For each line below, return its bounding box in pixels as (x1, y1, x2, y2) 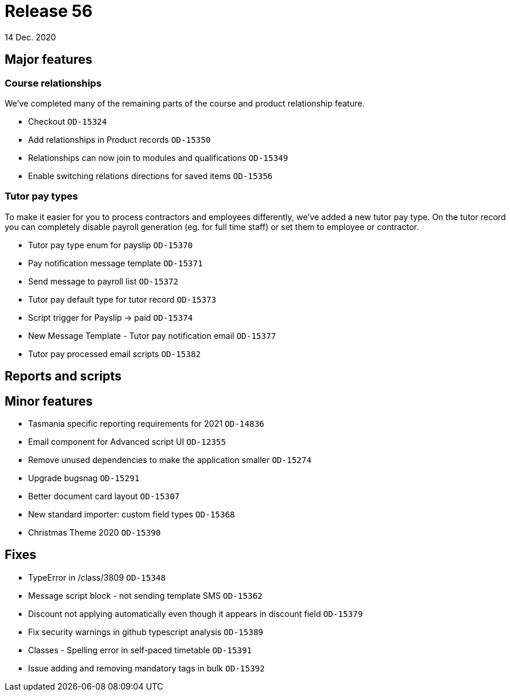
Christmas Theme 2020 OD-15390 (28, 527, 161, 537)
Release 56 (5, 1, 93, 21)
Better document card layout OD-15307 (28, 491, 180, 501)
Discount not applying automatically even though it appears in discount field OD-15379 (28, 608, 363, 619)
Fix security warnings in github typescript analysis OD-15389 (28, 626, 263, 637)
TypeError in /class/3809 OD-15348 (28, 572, 166, 582)
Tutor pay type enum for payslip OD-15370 (28, 239, 193, 250)
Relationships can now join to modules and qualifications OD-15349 (28, 152, 288, 163)
